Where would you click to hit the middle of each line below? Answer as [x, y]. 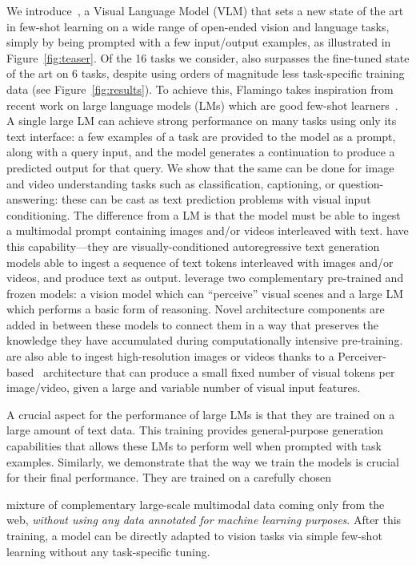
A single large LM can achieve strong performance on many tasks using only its [202, 121]
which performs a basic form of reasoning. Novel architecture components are [196, 309]
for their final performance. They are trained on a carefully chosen [169, 477]
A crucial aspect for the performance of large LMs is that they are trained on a [201, 414]
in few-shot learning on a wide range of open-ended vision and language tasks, [198, 26]
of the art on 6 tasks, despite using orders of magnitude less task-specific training [206, 73]
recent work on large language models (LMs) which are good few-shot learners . [202, 105]
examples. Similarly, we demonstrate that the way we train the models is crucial [203, 461]
